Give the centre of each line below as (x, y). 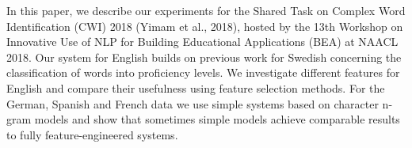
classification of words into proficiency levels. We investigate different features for (203, 72)
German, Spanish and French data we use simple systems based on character (193, 103)
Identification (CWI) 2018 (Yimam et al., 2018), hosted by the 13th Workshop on (205, 26)
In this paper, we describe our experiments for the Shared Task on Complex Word (206, 10)
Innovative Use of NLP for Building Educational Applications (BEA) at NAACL (202, 42)
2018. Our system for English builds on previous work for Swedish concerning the (204, 57)
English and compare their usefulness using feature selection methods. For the (196, 87)
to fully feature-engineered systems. (92, 134)
